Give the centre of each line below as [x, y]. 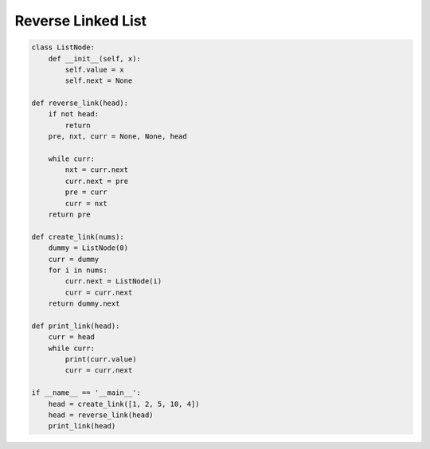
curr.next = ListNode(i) [113, 281]
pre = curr [86, 192]
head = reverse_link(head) [101, 415]
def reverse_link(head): [80, 103]
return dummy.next [84, 304]
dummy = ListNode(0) [88, 248]
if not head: [74, 114]
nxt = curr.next [97, 170]
